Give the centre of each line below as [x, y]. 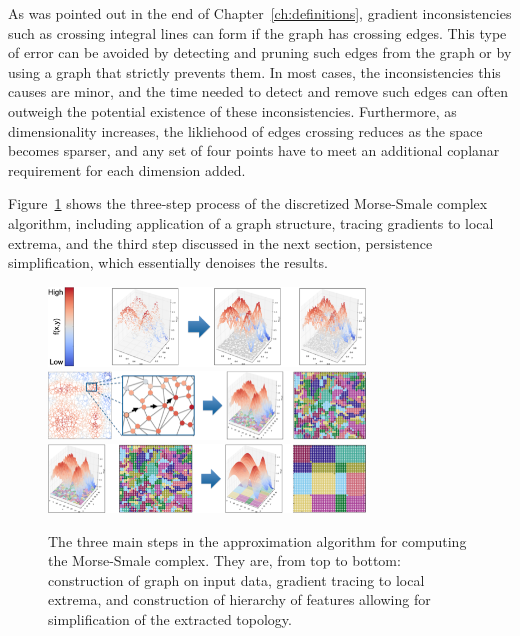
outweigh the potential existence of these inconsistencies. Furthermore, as [232, 110]
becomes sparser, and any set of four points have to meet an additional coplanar [254, 150]
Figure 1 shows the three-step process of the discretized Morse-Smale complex [248, 203]
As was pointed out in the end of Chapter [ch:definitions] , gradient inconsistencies [260, 13]
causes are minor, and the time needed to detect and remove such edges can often [258, 91]
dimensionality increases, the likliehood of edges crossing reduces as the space [245, 130]
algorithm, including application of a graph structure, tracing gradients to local [251, 222]
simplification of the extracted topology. [170, 619]
